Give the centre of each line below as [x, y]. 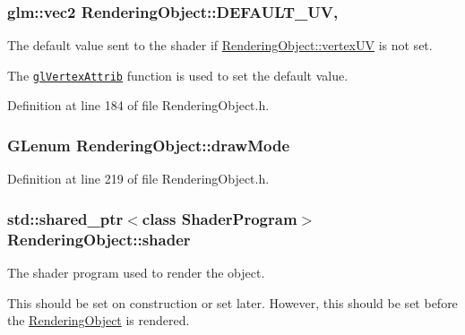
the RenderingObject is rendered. [99, 320]
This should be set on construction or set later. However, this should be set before [232, 302]
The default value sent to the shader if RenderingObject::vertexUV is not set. [220, 45]
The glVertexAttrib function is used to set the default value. [178, 75]
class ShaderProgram [220, 218]
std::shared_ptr [65, 218]
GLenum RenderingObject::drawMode [149, 145]
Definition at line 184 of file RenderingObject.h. [138, 105]
